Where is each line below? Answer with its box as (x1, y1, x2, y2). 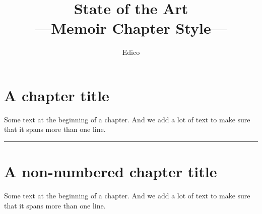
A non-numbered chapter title (4, 161, 217, 182)
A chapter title (4, 85, 109, 105)
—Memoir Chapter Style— (35, 18, 227, 38)
